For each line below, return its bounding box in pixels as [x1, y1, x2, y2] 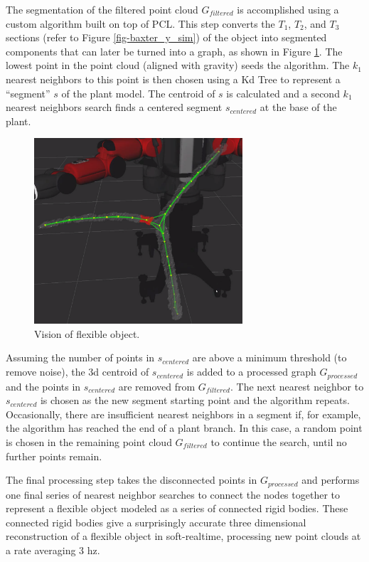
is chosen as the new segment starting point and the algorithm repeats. [40, 393, 350, 408]
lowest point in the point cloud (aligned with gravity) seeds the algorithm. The [6, 58, 350, 73]
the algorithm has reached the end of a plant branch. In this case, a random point [6, 420, 363, 435]
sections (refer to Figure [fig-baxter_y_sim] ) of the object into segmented [6, 30, 327, 45]
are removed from [118, 378, 196, 393]
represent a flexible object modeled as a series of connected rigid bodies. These [6, 501, 348, 516]
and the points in [6, 378, 81, 393]
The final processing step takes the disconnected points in [6, 472, 257, 487]
